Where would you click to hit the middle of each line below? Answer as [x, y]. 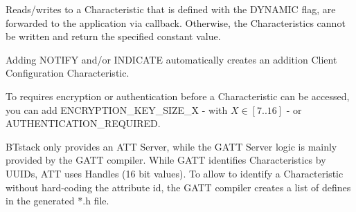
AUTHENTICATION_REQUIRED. [83, 123]
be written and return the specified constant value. [113, 36]
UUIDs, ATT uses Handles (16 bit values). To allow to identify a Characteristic [175, 173]
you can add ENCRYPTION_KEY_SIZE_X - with [117, 109]
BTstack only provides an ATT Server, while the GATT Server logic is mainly [171, 146]
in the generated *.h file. [57, 201]
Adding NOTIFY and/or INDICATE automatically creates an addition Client [171, 59]
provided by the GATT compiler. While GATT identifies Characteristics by [166, 160]
